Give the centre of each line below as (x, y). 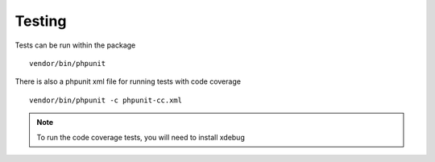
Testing (41, 21)
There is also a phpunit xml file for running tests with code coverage (128, 81)
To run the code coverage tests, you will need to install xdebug (141, 137)
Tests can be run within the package (75, 45)
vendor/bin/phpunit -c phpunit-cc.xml (106, 100)
